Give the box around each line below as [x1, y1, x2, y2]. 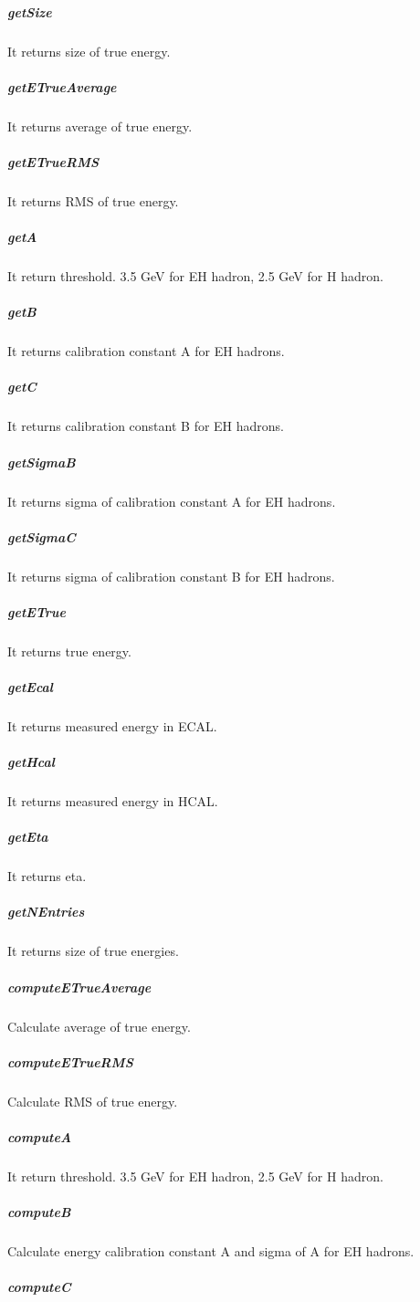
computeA [7, 1127, 72, 1146]
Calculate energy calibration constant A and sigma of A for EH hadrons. [7, 1242, 415, 1261]
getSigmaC [7, 527, 76, 546]
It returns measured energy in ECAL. [7, 716, 217, 735]
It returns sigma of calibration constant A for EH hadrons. [7, 491, 336, 510]
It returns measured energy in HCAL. [7, 792, 218, 811]
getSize [7, 2, 52, 21]
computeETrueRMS [7, 1052, 133, 1071]
